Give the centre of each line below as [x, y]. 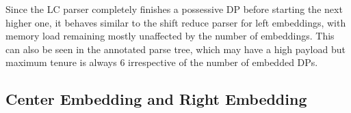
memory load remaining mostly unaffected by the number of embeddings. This [170, 36]
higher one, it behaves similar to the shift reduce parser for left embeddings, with [176, 22]
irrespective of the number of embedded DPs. [223, 62]
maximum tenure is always [61, 62]
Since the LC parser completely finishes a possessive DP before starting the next [174, 9]
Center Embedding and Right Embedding [156, 99]
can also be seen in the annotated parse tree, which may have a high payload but [175, 49]
